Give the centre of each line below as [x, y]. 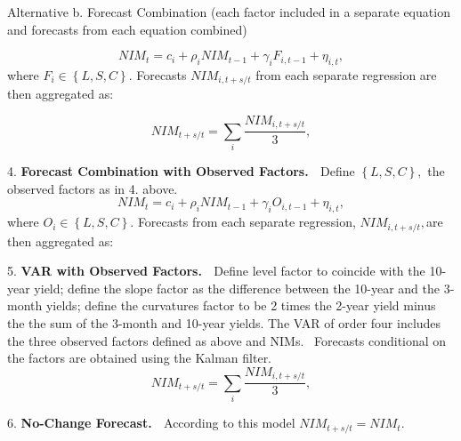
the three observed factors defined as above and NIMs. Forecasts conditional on [227, 340]
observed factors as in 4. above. [93, 188]
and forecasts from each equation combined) [127, 29]
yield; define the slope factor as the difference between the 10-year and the [237, 288]
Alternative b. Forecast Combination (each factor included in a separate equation [229, 12]
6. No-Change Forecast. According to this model [151, 423]
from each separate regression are [346, 74]
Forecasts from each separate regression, [247, 222]
